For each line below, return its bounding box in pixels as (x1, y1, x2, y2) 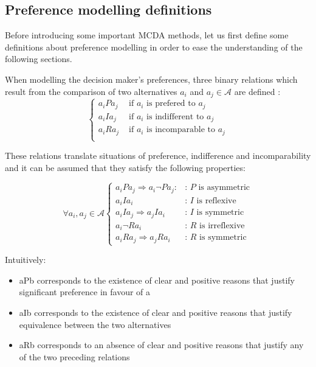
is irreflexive (199, 221, 245, 230)
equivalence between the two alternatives (19, 318, 171, 330)
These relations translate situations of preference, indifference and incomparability (5, 149, 311, 162)
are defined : (234, 85, 281, 97)
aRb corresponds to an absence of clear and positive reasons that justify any (19, 338, 304, 351)
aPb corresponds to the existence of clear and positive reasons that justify (19, 273, 295, 286)
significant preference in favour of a (19, 285, 151, 298)
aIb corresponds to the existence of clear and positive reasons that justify (19, 306, 292, 318)
